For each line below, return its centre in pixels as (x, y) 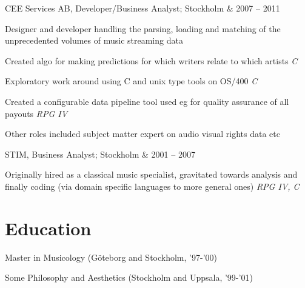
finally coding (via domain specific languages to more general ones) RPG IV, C (152, 186)
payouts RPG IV (36, 113)
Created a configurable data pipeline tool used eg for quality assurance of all (147, 101)
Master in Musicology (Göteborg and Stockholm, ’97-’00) (111, 257)
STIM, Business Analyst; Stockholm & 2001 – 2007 (100, 154)
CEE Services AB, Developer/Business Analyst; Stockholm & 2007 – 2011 (142, 8)
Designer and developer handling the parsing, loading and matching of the (143, 28)
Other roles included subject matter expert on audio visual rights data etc (142, 134)
